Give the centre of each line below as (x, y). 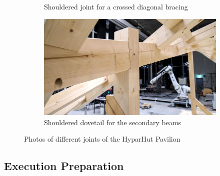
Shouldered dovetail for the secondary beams (113, 122)
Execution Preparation (64, 166)
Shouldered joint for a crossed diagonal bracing (116, 6)
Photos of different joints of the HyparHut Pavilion (102, 139)
